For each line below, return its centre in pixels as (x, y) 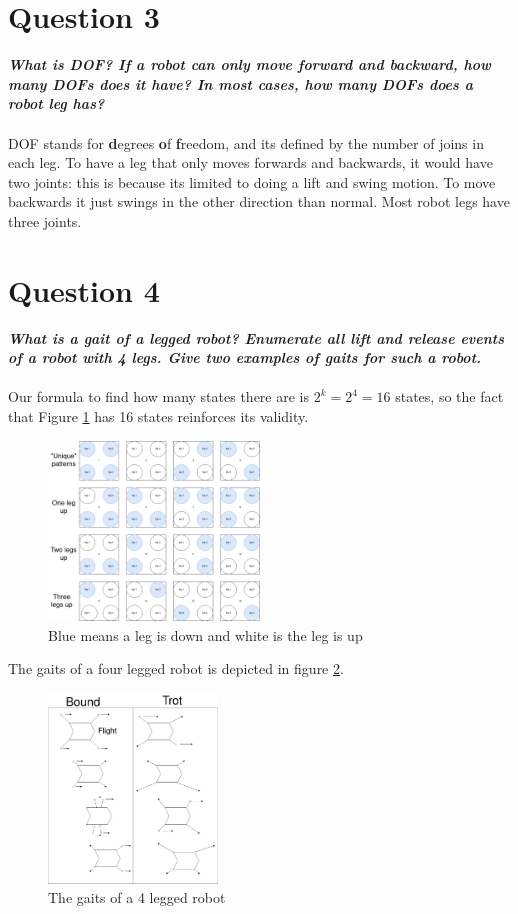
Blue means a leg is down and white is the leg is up (205, 634)
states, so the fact (449, 396)
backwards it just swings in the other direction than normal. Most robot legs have (259, 201)
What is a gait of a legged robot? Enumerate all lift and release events (256, 337)
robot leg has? (56, 103)
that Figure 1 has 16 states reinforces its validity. (158, 415)
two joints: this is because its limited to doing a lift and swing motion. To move (252, 181)
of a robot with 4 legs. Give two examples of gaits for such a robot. (245, 357)
